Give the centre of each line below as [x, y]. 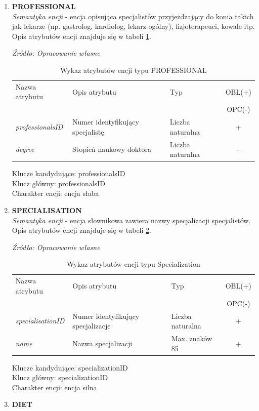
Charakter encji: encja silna [54, 387]
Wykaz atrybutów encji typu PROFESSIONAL [134, 70]
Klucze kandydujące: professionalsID [69, 173]
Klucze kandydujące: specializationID [70, 367]
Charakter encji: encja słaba [55, 193]
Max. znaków [192, 338]
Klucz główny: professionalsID [58, 183]
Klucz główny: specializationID [60, 377]
